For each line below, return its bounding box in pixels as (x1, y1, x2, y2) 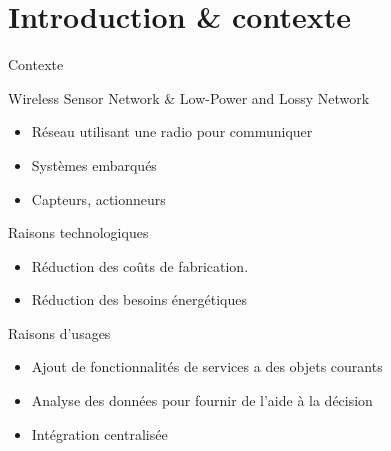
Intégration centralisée (31, 423, 168, 444)
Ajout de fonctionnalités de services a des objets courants (31, 356, 383, 377)
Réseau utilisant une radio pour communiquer (31, 121, 313, 142)
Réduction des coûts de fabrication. (31, 255, 249, 276)
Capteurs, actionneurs (31, 188, 166, 209)
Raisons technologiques (8, 222, 149, 243)
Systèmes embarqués (31, 154, 157, 175)
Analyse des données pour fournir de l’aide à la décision (31, 390, 373, 411)
